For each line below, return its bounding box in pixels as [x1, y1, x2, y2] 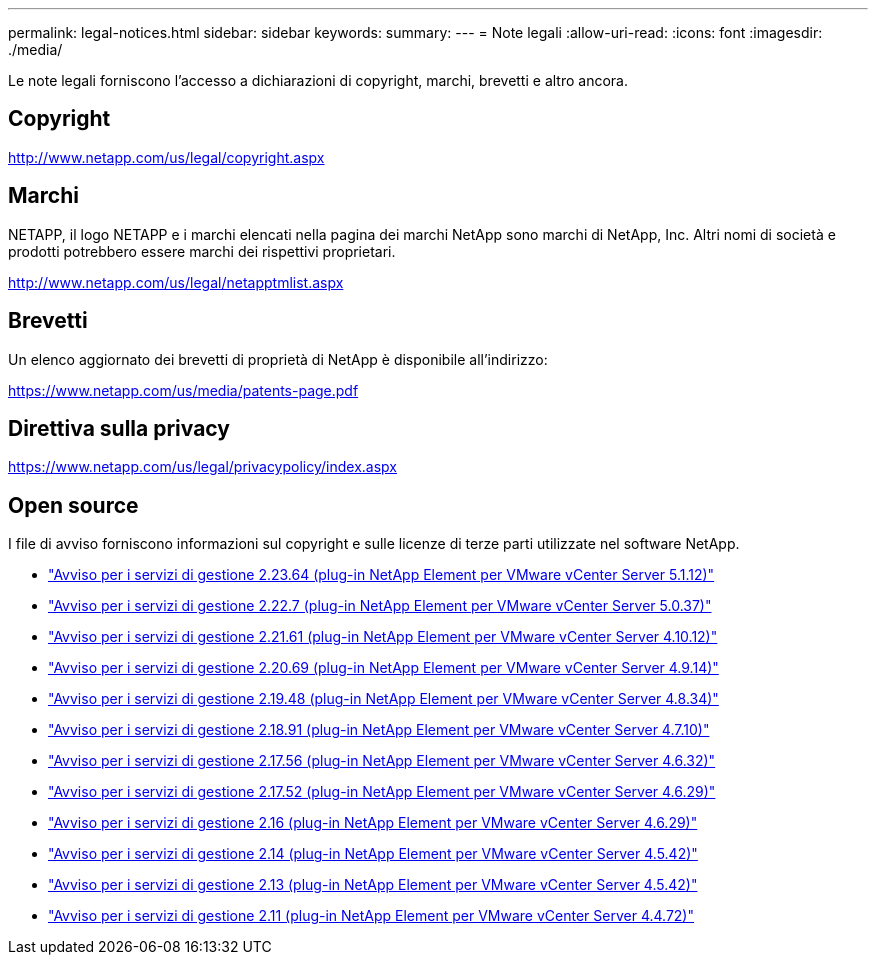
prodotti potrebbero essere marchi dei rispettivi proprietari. [8, 242, 396, 260]
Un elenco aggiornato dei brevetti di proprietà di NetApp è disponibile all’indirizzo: [8, 350, 548, 368]
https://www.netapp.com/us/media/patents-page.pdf [8, 381, 359, 399]
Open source [8, 492, 139, 518]
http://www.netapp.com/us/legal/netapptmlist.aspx [8, 273, 344, 291]
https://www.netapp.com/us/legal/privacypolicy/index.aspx [8, 458, 397, 476]
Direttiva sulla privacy [8, 415, 230, 441]
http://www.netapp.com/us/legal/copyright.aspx [8, 148, 325, 166]
